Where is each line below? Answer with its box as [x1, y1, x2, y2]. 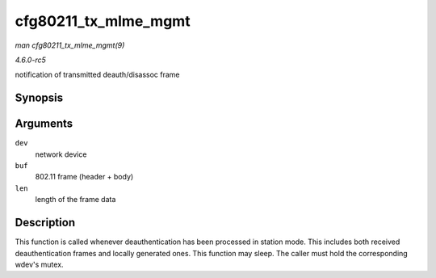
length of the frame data [35, 195, 116, 204]
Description [15, 216, 76, 230]
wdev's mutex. [15, 259, 64, 269]
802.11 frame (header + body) [35, 172, 134, 182]
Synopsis [15, 91, 64, 105]
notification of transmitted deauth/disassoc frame [15, 69, 180, 80]
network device [35, 150, 87, 159]
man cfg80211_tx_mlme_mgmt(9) [15, 40, 125, 50]
